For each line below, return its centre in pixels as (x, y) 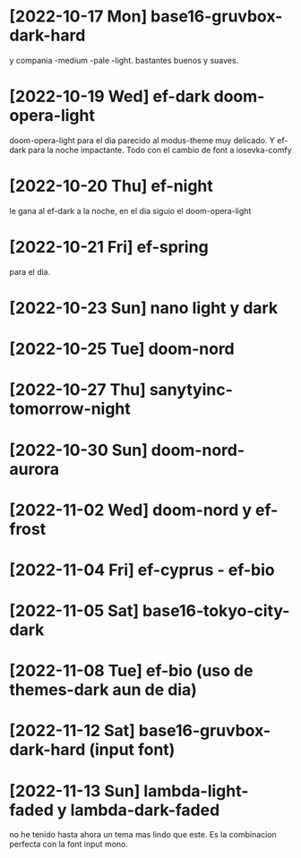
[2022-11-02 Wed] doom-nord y (131, 510)
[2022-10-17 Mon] (78, 17)
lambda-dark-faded (145, 810)
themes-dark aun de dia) (103, 690)
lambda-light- (196, 791)
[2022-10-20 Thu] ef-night (111, 186)
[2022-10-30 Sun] (78, 450)
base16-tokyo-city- (216, 611)
